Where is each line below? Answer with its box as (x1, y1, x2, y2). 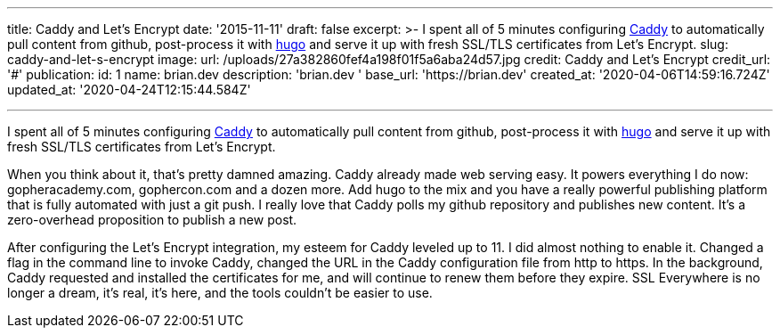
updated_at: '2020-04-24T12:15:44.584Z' (7, 82, 251, 97)
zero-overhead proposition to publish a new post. (7, 212, 297, 227)
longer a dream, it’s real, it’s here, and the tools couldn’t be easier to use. (7, 285, 433, 300)
